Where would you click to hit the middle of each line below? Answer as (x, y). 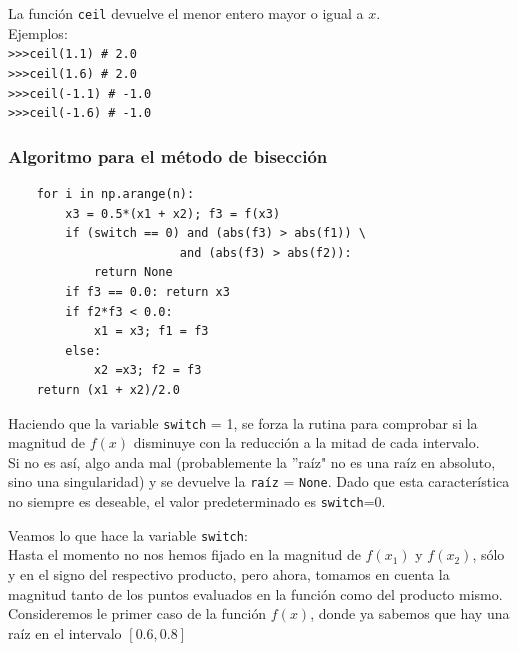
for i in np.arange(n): (115, 194)
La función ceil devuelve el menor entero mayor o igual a (186, 13)
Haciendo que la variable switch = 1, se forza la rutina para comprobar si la (243, 422)
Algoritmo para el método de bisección (168, 155)
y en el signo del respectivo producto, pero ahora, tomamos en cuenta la (229, 574)
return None (133, 272)
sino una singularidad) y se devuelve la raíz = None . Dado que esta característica (259, 481)
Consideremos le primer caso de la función (137, 613)
